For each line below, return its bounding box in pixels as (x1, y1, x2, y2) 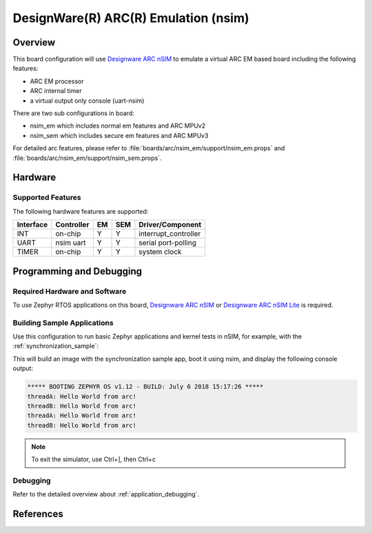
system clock (138, 247, 182, 257)
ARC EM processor (30, 77, 84, 86)
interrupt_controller (138, 229, 201, 239)
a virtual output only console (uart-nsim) (30, 97, 145, 105)
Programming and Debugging (12, 265, 143, 277)
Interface (17, 220, 48, 230)
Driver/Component (138, 220, 202, 230)
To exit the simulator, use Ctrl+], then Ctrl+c (31, 455, 156, 463)
